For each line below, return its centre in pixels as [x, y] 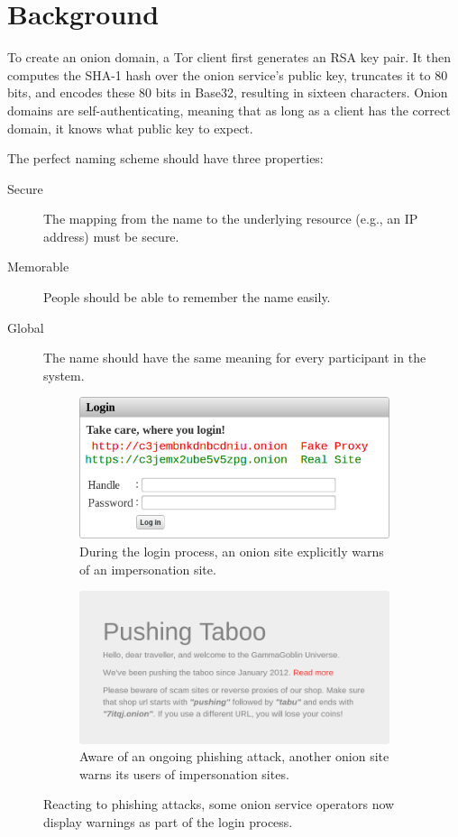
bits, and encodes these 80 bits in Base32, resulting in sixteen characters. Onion [228, 92]
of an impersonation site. [148, 569]
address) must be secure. [111, 236]
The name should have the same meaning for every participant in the [235, 358]
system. [64, 375]
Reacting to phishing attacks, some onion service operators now [219, 804]
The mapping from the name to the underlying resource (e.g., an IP [231, 219]
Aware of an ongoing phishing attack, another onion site [234, 756]
